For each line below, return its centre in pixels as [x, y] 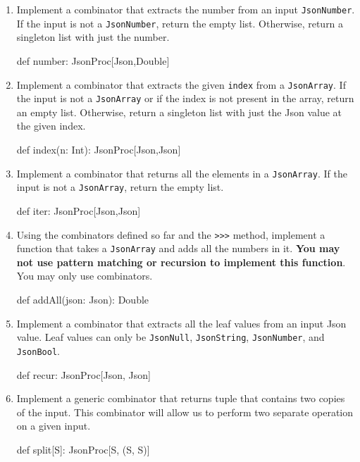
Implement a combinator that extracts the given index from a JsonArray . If [181, 84]
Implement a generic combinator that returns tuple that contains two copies [181, 398]
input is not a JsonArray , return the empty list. [120, 187]
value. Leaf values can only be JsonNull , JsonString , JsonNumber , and [170, 337]
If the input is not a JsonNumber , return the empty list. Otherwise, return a [180, 23]
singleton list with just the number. [93, 37]
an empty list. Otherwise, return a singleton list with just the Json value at [179, 112]
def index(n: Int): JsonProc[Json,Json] [99, 149]
